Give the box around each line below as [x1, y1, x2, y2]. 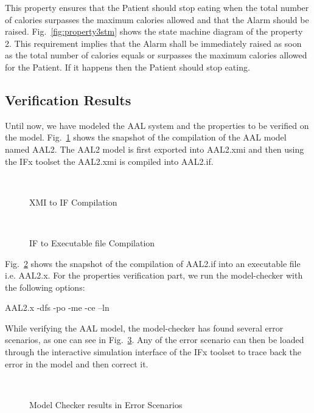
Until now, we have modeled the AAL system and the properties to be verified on [5, 119, 309, 131]
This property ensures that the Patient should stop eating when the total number [5, 1, 309, 13]
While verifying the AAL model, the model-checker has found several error [5, 321, 284, 334]
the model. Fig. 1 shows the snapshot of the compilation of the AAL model [5, 131, 287, 144]
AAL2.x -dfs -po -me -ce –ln [5, 301, 110, 314]
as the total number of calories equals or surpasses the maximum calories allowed [5, 49, 307, 61]
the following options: [5, 280, 85, 293]
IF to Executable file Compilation [29, 236, 155, 249]
